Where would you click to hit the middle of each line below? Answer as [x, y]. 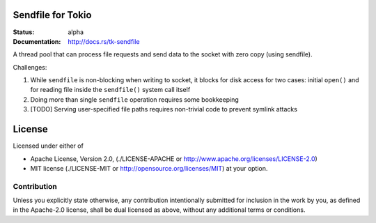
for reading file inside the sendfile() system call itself [110, 90]
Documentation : [37, 41]
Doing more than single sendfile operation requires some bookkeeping [135, 99]
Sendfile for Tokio [52, 15]
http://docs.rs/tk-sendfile [104, 41]
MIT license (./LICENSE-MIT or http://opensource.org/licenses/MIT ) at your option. [149, 168]
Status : [24, 32]
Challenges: [30, 67]
